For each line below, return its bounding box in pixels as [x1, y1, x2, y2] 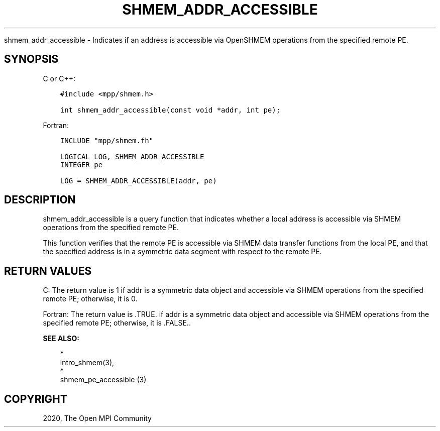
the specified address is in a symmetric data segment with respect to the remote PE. [43, 247, 322, 256]
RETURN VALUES [4, 264, 92, 277]
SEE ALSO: [43, 334, 79, 343]
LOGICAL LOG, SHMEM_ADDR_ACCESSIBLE [60, 152, 204, 161]
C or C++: [43, 74, 75, 83]
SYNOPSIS [4, 53, 59, 66]
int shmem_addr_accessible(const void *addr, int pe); [60, 105, 281, 114]
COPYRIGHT [4, 392, 67, 405]
